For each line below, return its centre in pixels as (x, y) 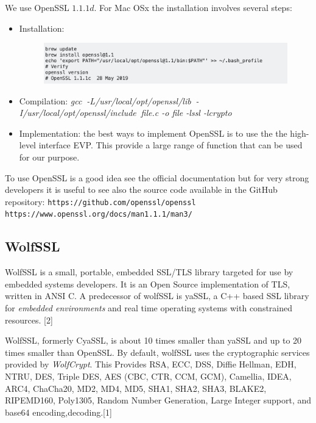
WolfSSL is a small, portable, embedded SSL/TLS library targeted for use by (149, 272)
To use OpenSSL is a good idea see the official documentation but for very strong (157, 177)
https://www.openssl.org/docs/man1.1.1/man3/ (99, 215)
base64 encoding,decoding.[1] (58, 412)
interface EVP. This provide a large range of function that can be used (170, 145)
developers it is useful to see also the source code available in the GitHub (141, 190)
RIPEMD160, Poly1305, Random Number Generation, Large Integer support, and (158, 400)
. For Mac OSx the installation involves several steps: (193, 7)
